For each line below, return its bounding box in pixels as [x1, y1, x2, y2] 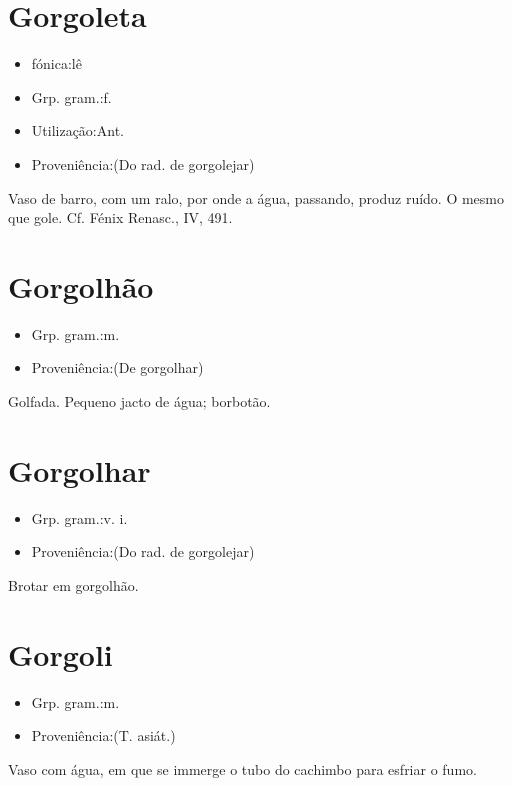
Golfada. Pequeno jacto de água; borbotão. [8, 391, 271, 411]
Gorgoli [8, 633, 113, 674]
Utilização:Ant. [31, 120, 124, 141]
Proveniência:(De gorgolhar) [31, 357, 204, 378]
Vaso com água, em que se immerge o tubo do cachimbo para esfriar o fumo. [8, 758, 477, 779]
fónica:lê [31, 53, 82, 74]
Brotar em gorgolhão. [8, 574, 139, 595]
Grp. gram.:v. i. [31, 507, 128, 528]
